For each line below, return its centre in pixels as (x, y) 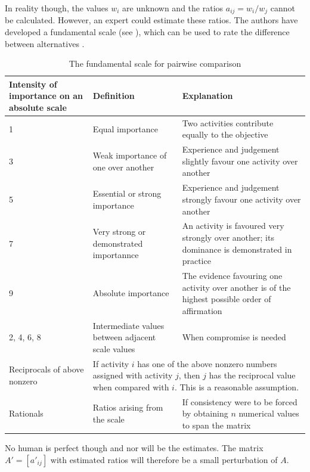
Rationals (26, 413)
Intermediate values (128, 325)
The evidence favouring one (232, 275)
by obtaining (205, 413)
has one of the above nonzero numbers (207, 363)
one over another (123, 167)
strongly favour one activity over (241, 199)
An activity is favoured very (233, 226)
